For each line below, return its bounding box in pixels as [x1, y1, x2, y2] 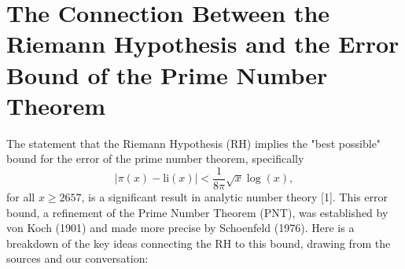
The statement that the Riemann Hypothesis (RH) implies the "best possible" [6, 134, 381, 151]
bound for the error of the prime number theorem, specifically [6, 150, 304, 167]
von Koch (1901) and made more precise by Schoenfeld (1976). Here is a [6, 219, 355, 236]
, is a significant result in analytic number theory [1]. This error [81, 188, 388, 205]
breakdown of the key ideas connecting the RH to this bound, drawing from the [6, 234, 391, 251]
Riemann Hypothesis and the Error [6, 28, 399, 60]
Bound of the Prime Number [6, 58, 328, 90]
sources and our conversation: [6, 250, 149, 267]
